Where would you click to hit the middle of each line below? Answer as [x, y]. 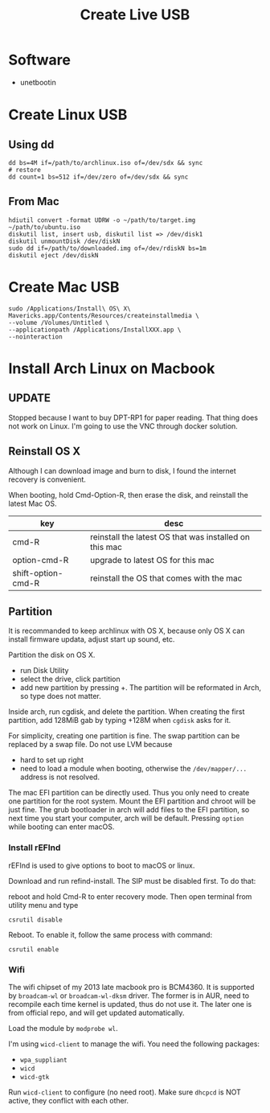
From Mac [34, 201]
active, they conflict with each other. [69, 1100]
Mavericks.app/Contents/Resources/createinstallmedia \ [104, 315]
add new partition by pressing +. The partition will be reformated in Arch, [140, 688]
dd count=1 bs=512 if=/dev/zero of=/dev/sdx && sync [98, 177]
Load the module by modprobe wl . [63, 1028]
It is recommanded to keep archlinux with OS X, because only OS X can [127, 631]
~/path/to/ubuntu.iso [45, 227]
